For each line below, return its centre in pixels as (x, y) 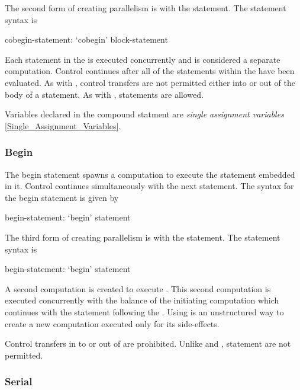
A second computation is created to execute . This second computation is (138, 288)
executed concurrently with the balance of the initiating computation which (142, 300)
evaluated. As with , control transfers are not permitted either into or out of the (150, 82)
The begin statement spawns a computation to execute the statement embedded (150, 174)
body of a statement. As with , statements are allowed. (104, 94)
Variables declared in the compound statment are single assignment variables (144, 114)
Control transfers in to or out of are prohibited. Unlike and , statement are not (148, 343)
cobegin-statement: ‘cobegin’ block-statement (86, 39)
